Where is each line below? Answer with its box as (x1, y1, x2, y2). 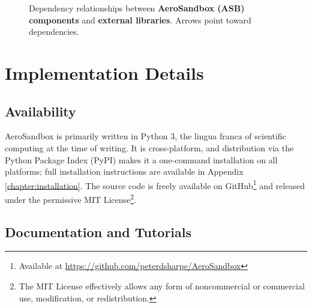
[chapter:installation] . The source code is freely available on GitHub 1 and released (5, 177, 305, 192)
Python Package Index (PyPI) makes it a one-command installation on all (5, 153, 278, 166)
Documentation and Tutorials (5, 222, 192, 241)
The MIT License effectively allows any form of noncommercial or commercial (19, 280, 305, 292)
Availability (5, 101, 76, 120)
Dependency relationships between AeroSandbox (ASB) (29, 2, 245, 14)
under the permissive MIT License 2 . (5, 191, 137, 205)
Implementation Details (5, 60, 204, 85)
